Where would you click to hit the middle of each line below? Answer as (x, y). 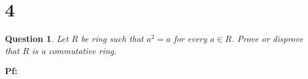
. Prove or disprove (267, 39)
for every (190, 39)
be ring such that (112, 39)
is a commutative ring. (74, 50)
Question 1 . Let (37, 39)
